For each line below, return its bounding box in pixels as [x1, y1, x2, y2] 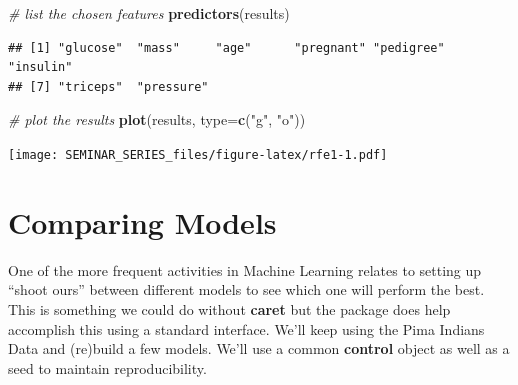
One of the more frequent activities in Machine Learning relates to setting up [8, 259, 482, 280]
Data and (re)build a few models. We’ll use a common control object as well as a [8, 338, 510, 359]
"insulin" [8, 60, 73, 75]
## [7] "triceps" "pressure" [8, 79, 209, 94]
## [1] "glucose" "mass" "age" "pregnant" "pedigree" [8, 40, 445, 55]
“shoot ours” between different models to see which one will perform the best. [8, 279, 485, 300]
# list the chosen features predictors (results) [8, 3, 290, 23]
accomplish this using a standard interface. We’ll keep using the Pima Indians [8, 318, 485, 339]
